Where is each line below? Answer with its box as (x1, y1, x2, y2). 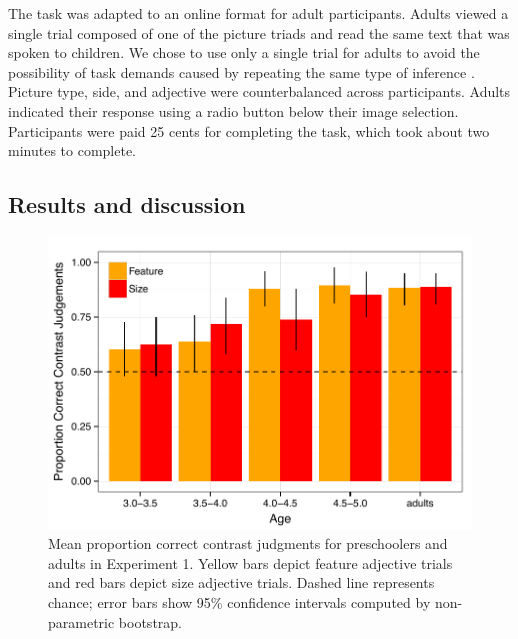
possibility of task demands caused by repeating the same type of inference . (8, 61, 475, 82)
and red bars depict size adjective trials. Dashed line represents (48, 572, 435, 593)
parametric (48, 611, 115, 632)
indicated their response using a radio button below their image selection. (8, 100, 459, 121)
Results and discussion (8, 189, 246, 220)
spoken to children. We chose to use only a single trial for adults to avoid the (8, 42, 480, 63)
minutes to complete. (8, 140, 137, 161)
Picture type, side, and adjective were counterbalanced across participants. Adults (8, 81, 511, 102)
